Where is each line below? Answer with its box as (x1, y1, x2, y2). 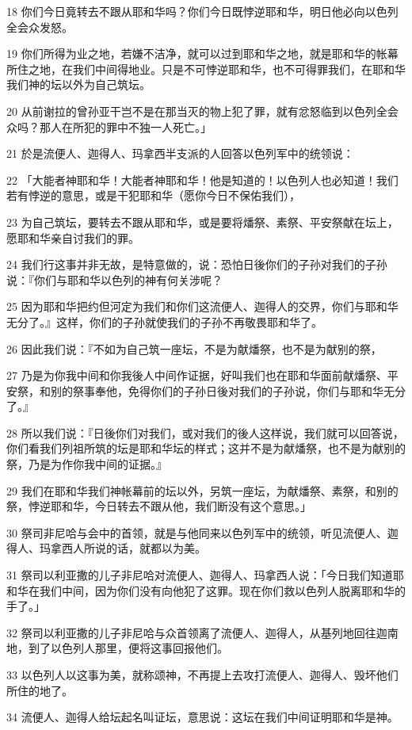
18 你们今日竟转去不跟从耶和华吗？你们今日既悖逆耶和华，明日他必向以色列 (6, 3, 399, 19)
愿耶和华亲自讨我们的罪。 (6, 229, 139, 246)
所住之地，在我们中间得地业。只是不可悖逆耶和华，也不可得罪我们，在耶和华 (6, 60, 406, 77)
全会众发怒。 (6, 18, 73, 35)
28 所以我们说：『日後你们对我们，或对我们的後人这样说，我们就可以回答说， (6, 424, 404, 441)
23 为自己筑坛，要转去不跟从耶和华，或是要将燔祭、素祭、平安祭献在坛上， (6, 213, 399, 230)
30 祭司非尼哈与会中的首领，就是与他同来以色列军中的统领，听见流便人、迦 (6, 524, 399, 541)
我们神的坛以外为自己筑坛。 (6, 76, 151, 93)
